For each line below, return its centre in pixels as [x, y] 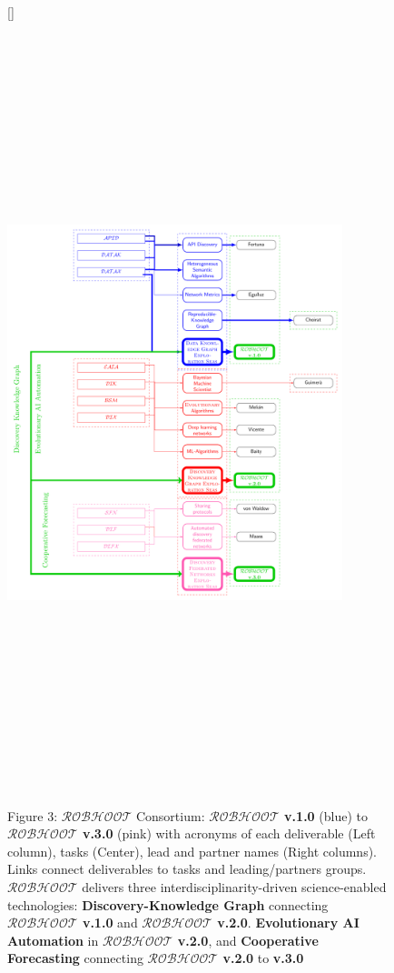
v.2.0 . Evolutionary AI [288, 923]
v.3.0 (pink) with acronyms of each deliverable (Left [229, 833]
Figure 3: [33, 815]
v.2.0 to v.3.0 [263, 958]
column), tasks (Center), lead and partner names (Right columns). [192, 851]
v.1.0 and [110, 923]
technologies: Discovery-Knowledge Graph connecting [168, 904]
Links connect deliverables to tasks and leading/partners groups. [187, 869]
